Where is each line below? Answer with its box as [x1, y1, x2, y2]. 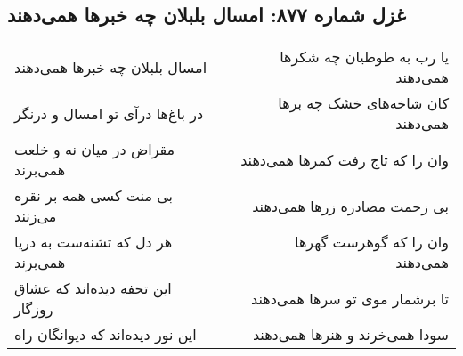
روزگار [14, 298, 53, 320]
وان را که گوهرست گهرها [295, 231, 449, 253]
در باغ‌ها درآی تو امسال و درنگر [14, 102, 204, 124]
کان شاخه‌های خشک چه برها [278, 93, 449, 114]
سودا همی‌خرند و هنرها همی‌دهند [252, 324, 449, 345]
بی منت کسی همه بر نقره [14, 185, 174, 206]
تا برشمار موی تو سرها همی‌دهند [251, 287, 449, 309]
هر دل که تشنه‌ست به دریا [14, 231, 173, 253]
